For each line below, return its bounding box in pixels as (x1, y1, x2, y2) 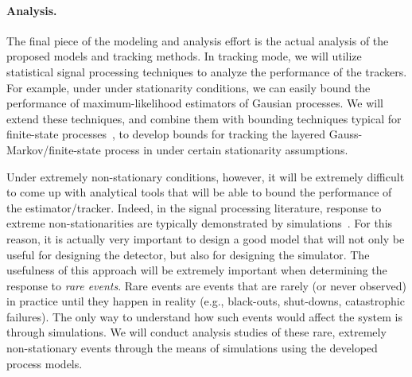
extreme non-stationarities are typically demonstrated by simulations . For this (6, 215, 393, 231)
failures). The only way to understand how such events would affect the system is (6, 308, 402, 325)
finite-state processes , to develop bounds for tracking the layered (6, 126, 326, 142)
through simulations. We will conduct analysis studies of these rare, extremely (6, 324, 387, 340)
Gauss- (328, 126, 363, 142)
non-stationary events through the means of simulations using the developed (6, 340, 378, 356)
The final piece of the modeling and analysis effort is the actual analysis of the (6, 32, 389, 49)
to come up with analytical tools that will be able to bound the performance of (6, 184, 392, 200)
